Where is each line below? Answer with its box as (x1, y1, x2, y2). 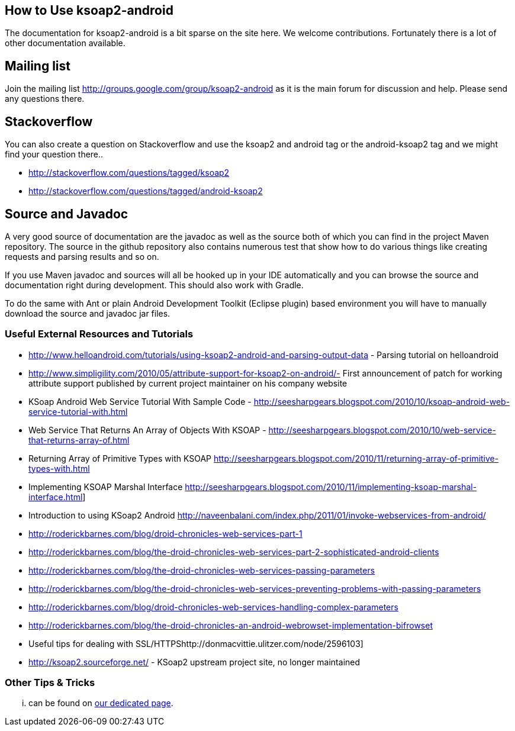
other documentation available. (5, 38, 125, 49)
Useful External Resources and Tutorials (5, 328, 194, 340)
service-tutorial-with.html (28, 406, 128, 417)
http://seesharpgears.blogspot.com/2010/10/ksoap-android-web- (253, 396, 510, 407)
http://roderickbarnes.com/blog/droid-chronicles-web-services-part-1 (28, 528, 302, 539)
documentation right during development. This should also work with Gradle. (5, 279, 304, 290)
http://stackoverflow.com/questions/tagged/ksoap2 (28, 168, 230, 178)
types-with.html (28, 463, 90, 474)
